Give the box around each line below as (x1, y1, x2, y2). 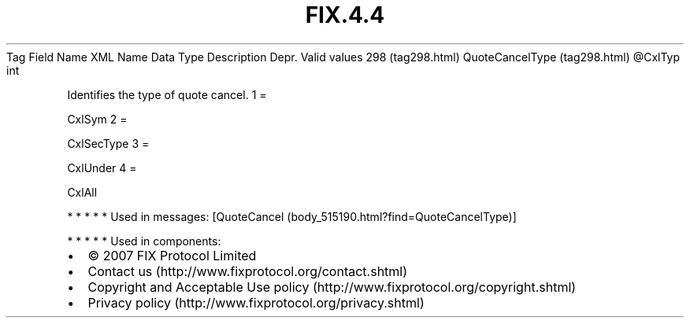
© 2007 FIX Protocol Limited (87, 247, 257, 263)
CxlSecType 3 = (67, 136, 150, 150)
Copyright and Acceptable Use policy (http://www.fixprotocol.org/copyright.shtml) (87, 278, 577, 295)
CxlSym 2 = (67, 112, 128, 126)
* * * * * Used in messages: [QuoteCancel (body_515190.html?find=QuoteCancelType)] (67, 209, 517, 223)
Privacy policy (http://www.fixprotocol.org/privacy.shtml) (87, 294, 425, 311)
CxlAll (67, 185, 98, 199)
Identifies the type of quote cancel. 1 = (67, 87, 267, 101)
